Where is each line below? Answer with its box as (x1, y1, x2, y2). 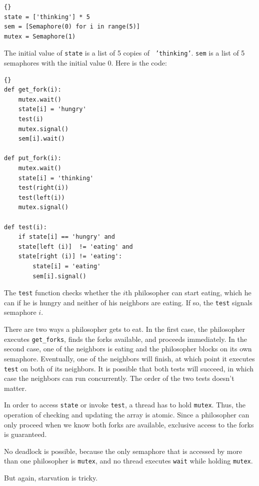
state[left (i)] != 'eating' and (18, 243, 133, 250)
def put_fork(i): (4, 155, 61, 162)
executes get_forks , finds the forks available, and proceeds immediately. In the (4, 333, 247, 344)
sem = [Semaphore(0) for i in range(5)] (4, 23, 140, 31)
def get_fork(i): (4, 86, 61, 94)
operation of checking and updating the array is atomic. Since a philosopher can (4, 409, 249, 419)
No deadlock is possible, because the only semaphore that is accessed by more (4, 445, 242, 456)
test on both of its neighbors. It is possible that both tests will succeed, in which (4, 363, 254, 373)
